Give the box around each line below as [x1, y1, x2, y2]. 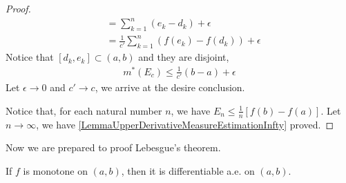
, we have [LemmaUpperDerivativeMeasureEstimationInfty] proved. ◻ [36, 117, 334, 131]
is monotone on [23, 163, 88, 177]
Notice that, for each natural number [6, 103, 162, 117]
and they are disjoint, [138, 50, 229, 64]
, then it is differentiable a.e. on [121, 163, 255, 177]
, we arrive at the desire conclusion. [95, 80, 245, 95]
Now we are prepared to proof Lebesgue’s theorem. [6, 140, 221, 155]
